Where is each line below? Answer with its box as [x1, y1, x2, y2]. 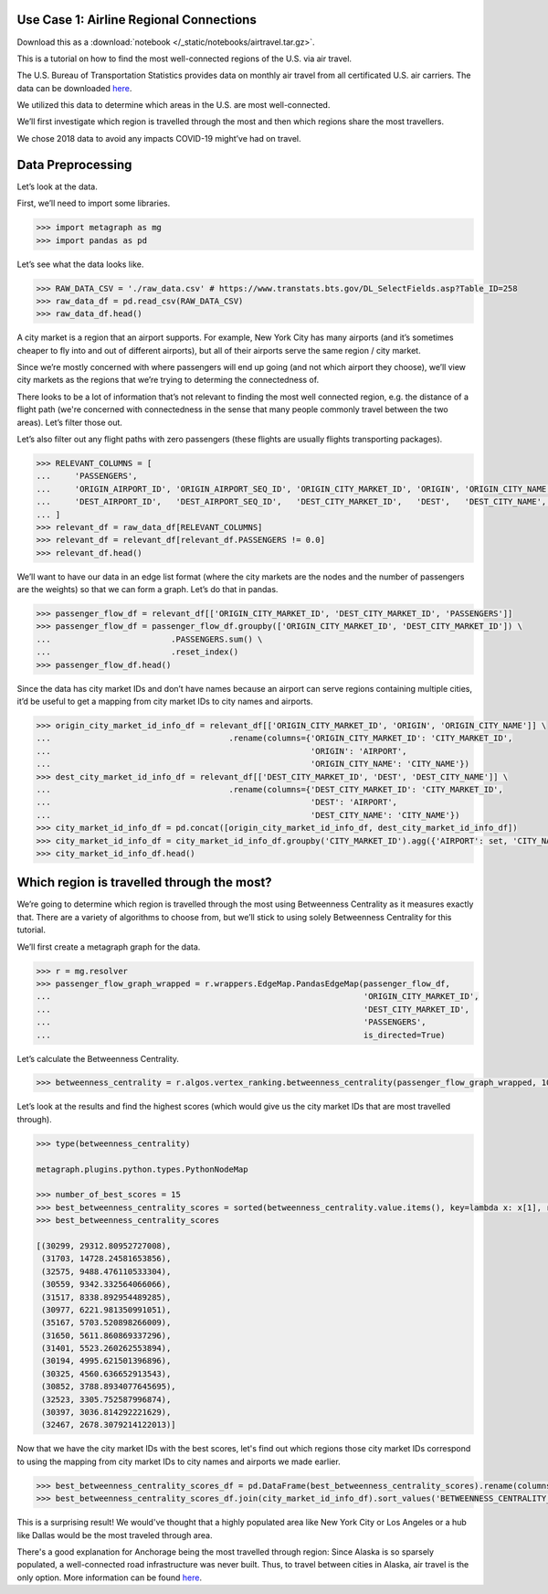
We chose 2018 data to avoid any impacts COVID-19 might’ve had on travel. [16, 133, 301, 143]
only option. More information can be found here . [16, 1572, 203, 1583]
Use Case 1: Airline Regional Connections [16, 12, 258, 27]
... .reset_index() [36, 647, 239, 657]
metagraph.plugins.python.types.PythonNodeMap [36, 1164, 248, 1174]
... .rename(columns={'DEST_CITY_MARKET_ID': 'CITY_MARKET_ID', [36, 784, 504, 794]
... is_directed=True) [36, 1029, 447, 1040]
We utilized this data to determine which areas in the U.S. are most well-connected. [16, 100, 331, 111]
